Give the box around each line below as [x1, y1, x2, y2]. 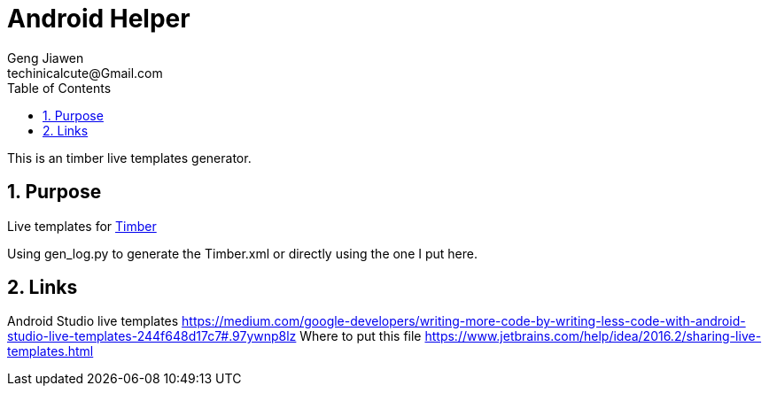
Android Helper [7, 4, 190, 34]
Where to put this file [299, 328, 422, 344]
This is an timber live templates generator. [7, 150, 252, 166]
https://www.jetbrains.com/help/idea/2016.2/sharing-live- [424, 328, 762, 344]
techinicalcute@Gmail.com [7, 65, 163, 81]
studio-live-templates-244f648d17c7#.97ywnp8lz [7, 328, 297, 344]
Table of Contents [7, 80, 112, 96]
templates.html [7, 343, 94, 359]
